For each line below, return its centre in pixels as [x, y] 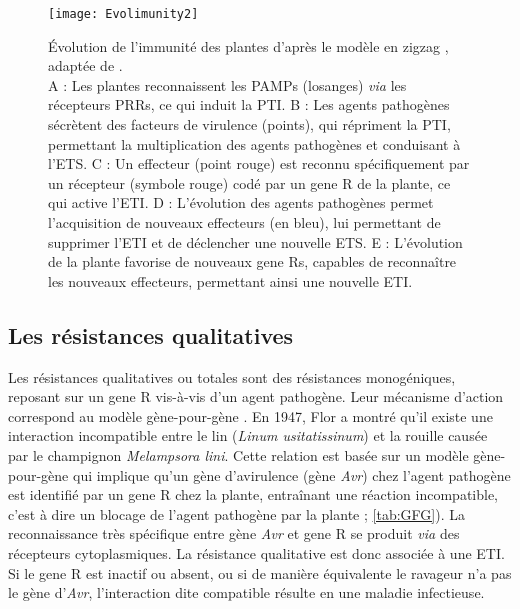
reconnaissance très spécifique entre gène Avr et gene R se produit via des [234, 533]
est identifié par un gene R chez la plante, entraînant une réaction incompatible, [253, 494]
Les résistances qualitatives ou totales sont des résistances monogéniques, [232, 376]
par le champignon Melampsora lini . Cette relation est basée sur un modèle [238, 454]
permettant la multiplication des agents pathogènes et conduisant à [254, 143]
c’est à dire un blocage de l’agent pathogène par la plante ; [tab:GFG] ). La [236, 513]
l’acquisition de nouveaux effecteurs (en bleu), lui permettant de [244, 222]
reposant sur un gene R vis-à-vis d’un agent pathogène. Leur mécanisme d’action [256, 396]
